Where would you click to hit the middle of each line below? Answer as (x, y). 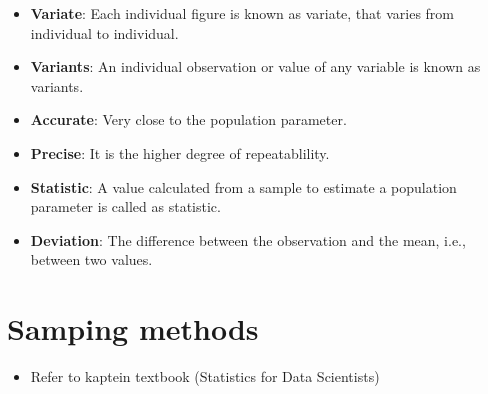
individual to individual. (104, 32)
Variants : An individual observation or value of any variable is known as (255, 66)
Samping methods (133, 328)
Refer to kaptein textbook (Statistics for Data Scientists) (205, 376)
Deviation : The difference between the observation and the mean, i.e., (248, 239)
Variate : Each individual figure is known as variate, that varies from (242, 13)
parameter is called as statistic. (125, 206)
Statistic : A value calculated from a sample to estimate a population (243, 186)
